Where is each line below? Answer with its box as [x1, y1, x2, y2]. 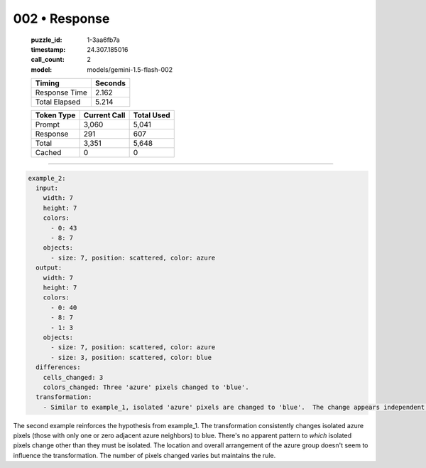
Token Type [35, 110, 76, 120]
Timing [35, 78, 60, 88]
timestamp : [31, 45, 66, 53]
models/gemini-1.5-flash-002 [87, 65, 173, 74]
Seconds [94, 78, 126, 88]
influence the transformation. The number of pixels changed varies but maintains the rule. [13, 451, 276, 459]
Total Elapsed [35, 97, 81, 107]
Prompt [35, 119, 60, 129]
